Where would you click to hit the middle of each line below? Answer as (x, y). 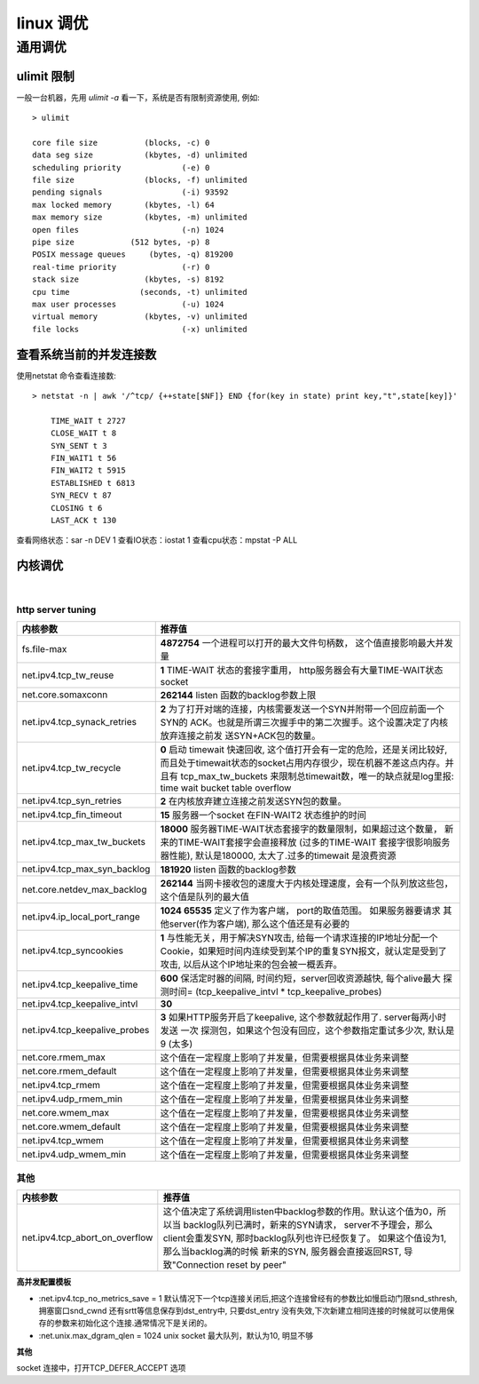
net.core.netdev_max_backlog (84, 890)
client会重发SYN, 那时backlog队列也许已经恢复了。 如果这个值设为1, (305, 1238)
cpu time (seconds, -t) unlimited (140, 292)
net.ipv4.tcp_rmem (61, 1086)
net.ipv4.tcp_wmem (63, 1141)
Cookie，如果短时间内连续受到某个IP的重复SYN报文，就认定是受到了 (303, 951)
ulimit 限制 (45, 76)
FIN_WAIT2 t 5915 (88, 470)
